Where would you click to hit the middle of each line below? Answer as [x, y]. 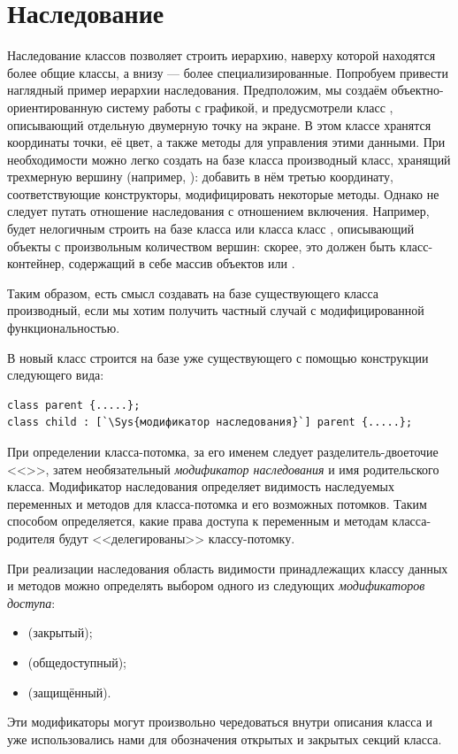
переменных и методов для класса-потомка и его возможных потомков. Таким [217, 503]
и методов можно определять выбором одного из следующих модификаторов [216, 585]
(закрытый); [60, 632]
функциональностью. [64, 328]
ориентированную [55, 107]
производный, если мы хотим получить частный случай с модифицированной [216, 310]
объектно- [417, 90]
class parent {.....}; [74, 405]
